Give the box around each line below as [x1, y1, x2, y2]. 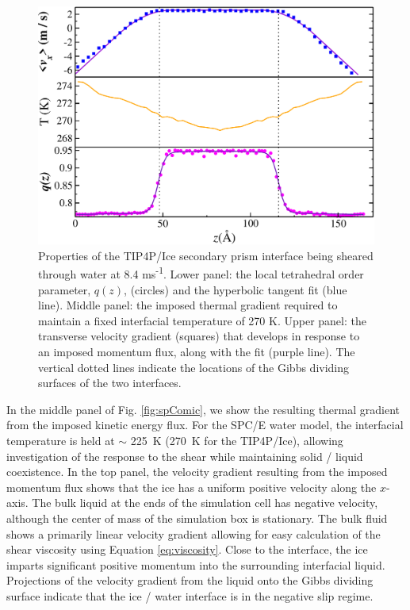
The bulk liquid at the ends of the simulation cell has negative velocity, [32, 494, 378, 511]
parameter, [38, 281, 91, 297]
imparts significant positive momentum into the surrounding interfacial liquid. [6, 556, 385, 573]
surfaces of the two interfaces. [38, 374, 182, 391]
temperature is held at [6, 432, 115, 448]
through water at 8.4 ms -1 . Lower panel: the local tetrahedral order [38, 263, 364, 282]
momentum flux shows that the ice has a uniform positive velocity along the [6, 478, 377, 495]
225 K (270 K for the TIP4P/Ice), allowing [130, 432, 343, 448]
